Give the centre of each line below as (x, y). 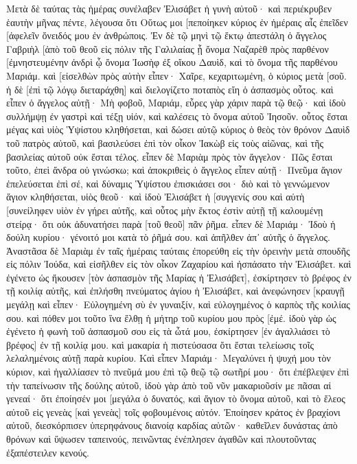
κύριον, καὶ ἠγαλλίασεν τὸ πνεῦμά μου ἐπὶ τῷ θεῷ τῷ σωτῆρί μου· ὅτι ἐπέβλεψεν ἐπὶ (178, 372)
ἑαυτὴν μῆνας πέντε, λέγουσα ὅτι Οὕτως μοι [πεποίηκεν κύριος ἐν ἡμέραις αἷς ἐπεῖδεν (177, 22)
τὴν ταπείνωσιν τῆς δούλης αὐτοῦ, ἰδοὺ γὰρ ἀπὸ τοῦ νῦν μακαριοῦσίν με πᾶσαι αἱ (169, 385)
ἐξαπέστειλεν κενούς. (48, 452)
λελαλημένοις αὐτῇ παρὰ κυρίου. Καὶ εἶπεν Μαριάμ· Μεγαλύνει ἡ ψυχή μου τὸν (169, 358)
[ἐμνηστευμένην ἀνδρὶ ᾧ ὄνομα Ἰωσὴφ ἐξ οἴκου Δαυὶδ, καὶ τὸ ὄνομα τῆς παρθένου (172, 62)
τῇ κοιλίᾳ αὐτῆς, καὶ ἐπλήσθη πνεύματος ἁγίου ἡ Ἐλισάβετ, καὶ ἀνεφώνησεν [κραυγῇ (175, 291)
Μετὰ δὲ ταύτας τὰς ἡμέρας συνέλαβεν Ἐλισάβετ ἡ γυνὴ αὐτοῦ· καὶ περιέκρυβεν (169, 8)
